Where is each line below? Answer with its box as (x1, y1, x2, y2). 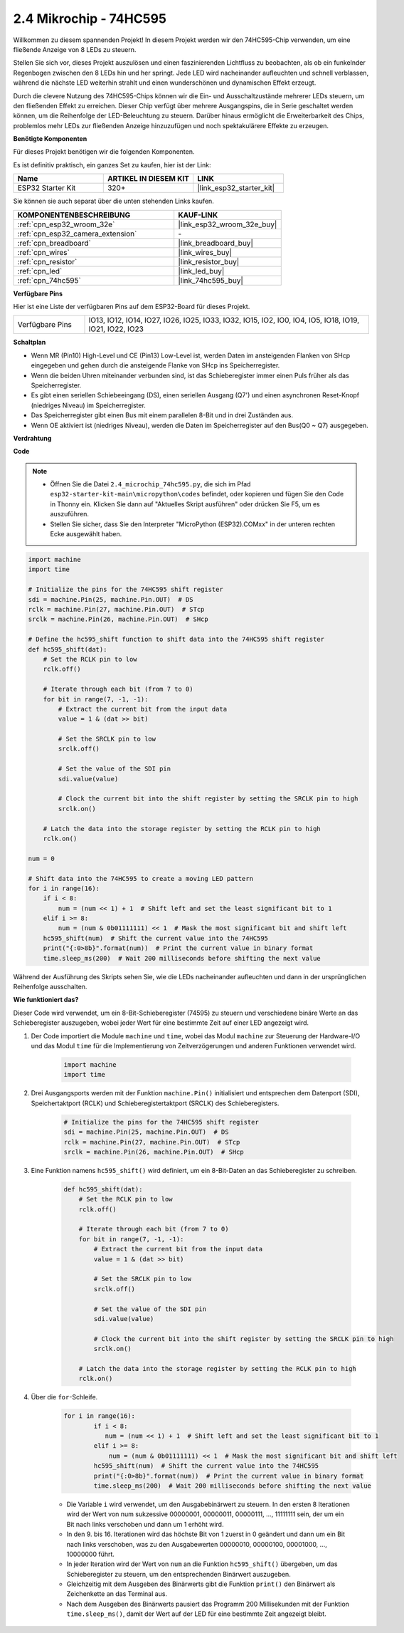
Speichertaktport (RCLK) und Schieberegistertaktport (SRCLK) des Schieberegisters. (31, 1099, 280, 1107)
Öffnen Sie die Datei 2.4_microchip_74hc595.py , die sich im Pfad (50, 480, 251, 489)
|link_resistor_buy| (178, 256, 240, 266)
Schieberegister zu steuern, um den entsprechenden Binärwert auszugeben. (66, 1570, 291, 1578)
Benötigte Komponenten (13, 135, 87, 143)
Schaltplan (13, 338, 46, 347)
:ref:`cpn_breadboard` (17, 238, 92, 248)
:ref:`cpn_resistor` (17, 256, 78, 266)
